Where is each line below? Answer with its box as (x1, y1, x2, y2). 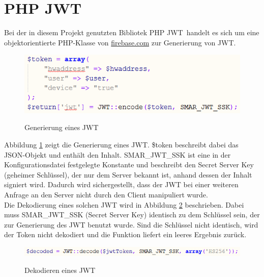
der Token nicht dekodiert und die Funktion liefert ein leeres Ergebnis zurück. (4, 229, 247, 240)
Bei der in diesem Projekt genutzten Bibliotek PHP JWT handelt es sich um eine (4, 27, 259, 38)
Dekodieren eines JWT (24, 265, 96, 275)
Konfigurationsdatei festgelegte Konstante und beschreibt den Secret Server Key (4, 159, 254, 170)
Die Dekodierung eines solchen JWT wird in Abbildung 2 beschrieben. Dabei (4, 199, 244, 210)
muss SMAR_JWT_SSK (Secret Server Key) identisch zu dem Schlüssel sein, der (4, 209, 260, 220)
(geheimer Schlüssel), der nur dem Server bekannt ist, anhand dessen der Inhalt (4, 169, 252, 180)
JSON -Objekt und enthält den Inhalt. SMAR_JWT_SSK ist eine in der (4, 149, 231, 160)
